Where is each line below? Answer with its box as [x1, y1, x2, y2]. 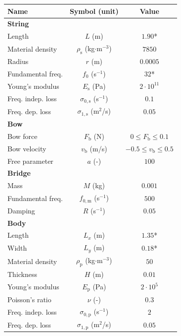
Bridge [7, 168, 31, 178]
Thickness [7, 269, 38, 279]
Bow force [7, 131, 38, 141]
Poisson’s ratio [7, 294, 51, 304]
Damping [7, 205, 35, 215]
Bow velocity [7, 143, 46, 153]
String [7, 18, 29, 29]
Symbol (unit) [69, 5, 119, 16]
